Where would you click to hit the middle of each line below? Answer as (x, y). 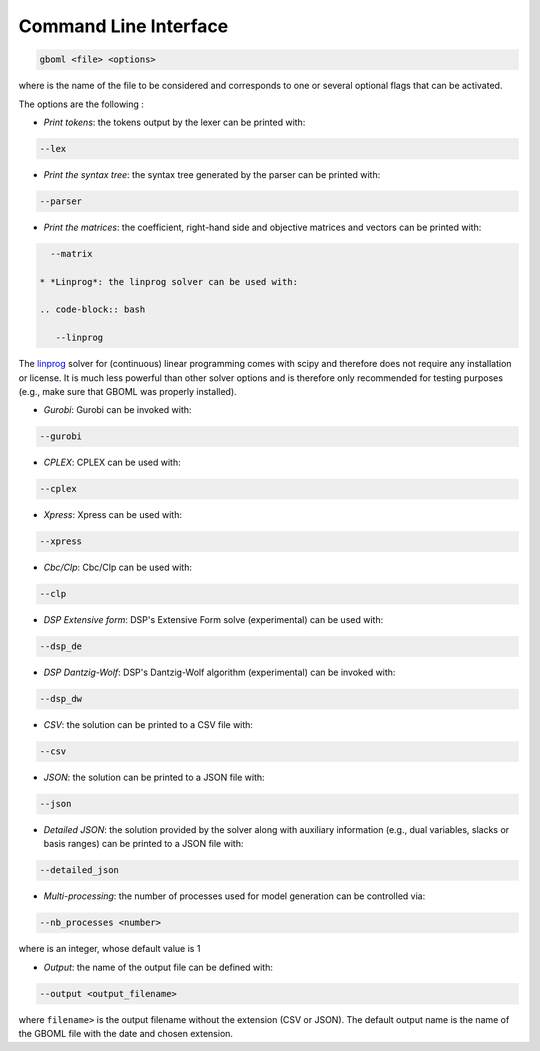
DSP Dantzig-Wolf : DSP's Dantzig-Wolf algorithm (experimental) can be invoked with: (219, 672)
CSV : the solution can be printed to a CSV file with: (148, 725)
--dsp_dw (61, 699)
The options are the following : (81, 104)
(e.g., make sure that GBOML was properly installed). (127, 391)
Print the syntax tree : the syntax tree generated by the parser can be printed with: (212, 174)
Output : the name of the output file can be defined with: (158, 967)
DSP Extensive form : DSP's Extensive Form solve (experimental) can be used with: (213, 620)
